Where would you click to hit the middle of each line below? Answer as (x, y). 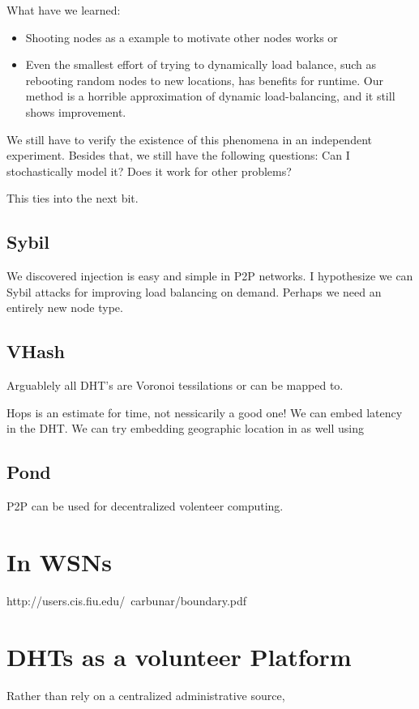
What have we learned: (64, 10)
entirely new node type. (65, 308)
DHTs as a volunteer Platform (179, 656)
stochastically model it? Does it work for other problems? (149, 171)
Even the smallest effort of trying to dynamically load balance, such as (201, 64)
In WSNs (59, 561)
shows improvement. (76, 111)
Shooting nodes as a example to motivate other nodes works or (182, 37)
